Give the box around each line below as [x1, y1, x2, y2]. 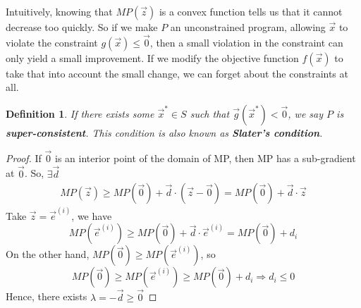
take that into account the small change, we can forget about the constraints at [6, 66, 348, 80]
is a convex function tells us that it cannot [159, 4, 343, 18]
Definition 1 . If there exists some [6, 106, 154, 121]
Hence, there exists [6, 289, 87, 304]
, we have [71, 208, 112, 223]
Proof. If [6, 150, 42, 165]
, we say [288, 106, 324, 121]
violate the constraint [6, 35, 98, 49]
